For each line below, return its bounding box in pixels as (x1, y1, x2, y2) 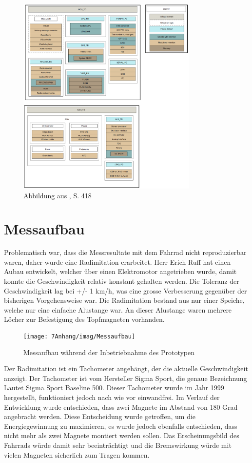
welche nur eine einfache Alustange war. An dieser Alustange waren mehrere (4, 304, 232, 315)
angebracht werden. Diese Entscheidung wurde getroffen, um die (4, 411, 196, 421)
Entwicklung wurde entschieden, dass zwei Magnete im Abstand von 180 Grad (4, 401, 238, 412)
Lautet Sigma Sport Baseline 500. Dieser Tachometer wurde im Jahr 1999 (4, 382, 224, 393)
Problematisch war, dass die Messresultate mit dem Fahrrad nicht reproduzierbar (4, 247, 247, 257)
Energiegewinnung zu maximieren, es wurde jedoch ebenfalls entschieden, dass (4, 421, 237, 431)
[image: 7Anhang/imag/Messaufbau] (23, 333, 136, 340)
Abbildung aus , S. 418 (23, 190, 92, 200)
